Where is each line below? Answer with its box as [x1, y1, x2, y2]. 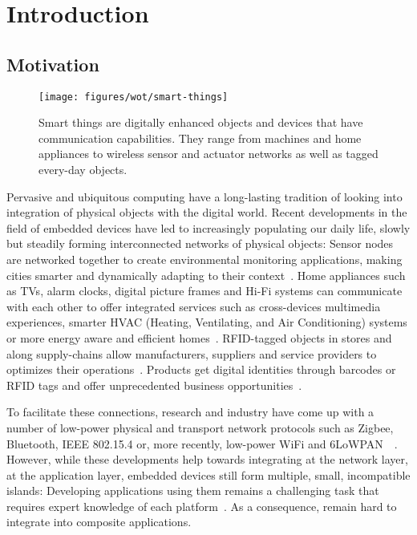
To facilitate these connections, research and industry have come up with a [6, 403, 374, 420]
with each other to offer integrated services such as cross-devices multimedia [6, 298, 381, 314]
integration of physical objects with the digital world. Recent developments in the [6, 204, 407, 221]
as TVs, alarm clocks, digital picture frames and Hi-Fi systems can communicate [6, 282, 403, 299]
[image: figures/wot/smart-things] [38, 91, 229, 103]
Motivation [6, 51, 99, 76]
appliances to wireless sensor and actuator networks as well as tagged [38, 145, 379, 162]
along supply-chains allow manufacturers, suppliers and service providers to [6, 345, 377, 362]
